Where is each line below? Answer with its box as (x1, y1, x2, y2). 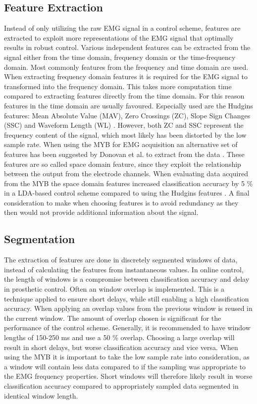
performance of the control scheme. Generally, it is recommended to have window (4, 322, 251, 333)
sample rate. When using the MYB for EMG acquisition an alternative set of (4, 139, 238, 150)
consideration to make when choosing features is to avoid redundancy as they (4, 197, 239, 207)
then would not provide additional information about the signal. (4, 207, 199, 217)
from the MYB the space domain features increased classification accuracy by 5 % (4, 178, 253, 188)
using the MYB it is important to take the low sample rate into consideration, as (4, 352, 250, 362)
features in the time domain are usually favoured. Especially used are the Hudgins (4, 100, 253, 110)
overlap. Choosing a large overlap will (120, 332, 235, 343)
